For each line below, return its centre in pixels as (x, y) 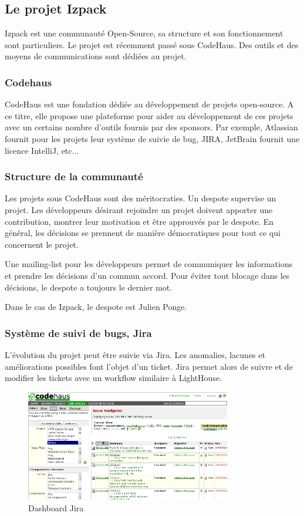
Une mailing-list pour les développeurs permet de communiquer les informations (149, 264)
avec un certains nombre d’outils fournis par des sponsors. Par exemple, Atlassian (151, 127)
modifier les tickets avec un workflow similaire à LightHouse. (114, 378)
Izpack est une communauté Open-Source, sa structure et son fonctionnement (144, 33)
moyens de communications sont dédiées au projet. (96, 56)
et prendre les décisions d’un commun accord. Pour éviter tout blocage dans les (147, 275)
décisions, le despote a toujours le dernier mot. (89, 287)
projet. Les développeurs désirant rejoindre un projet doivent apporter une (139, 209)
